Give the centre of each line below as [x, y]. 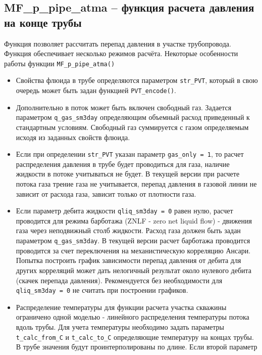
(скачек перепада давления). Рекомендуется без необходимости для [119, 280]
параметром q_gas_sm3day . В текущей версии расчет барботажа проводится [133, 240]
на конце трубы [43, 22]
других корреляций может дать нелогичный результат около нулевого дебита [134, 270]
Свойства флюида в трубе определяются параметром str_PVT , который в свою [137, 80]
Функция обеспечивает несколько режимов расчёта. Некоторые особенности [121, 53]
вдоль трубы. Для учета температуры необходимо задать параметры [120, 326]
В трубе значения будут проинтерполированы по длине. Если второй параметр [137, 347]
